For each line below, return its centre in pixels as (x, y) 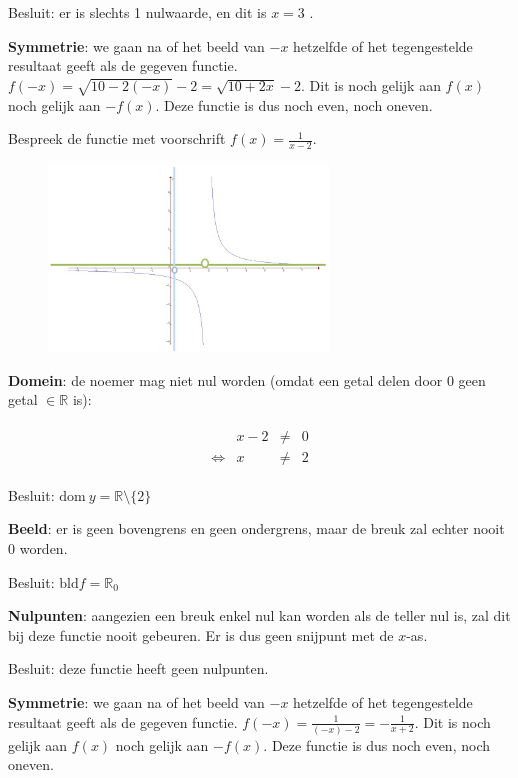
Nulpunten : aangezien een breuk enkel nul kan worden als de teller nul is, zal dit (259, 615)
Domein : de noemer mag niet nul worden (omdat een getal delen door (225, 379)
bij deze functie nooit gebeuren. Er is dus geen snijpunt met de (201, 634)
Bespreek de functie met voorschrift (117, 138)
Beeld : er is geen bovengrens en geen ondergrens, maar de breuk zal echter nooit (256, 528)
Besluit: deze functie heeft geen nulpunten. (138, 668)
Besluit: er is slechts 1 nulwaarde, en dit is (137, 12)
